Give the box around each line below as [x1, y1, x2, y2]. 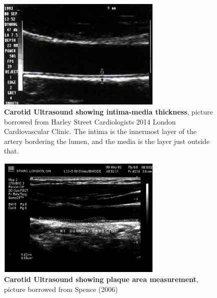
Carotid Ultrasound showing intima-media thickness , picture [4, 106, 213, 117]
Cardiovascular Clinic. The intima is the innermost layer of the [4, 126, 196, 136]
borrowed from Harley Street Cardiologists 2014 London [4, 116, 176, 126]
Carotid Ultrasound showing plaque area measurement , [4, 273, 198, 284]
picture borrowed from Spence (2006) [4, 283, 118, 294]
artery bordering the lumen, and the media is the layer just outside [4, 135, 210, 146]
